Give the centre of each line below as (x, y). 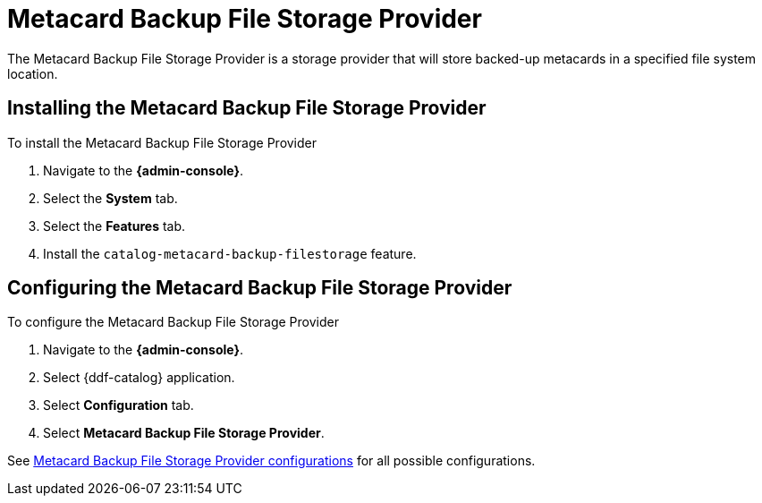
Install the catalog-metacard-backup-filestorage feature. (230, 253)
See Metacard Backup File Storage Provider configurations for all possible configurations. (271, 461)
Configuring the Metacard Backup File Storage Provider (260, 288)
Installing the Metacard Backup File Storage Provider (247, 108)
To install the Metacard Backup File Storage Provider (162, 142)
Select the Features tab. (114, 226)
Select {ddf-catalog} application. (139, 378)
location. (33, 73)
